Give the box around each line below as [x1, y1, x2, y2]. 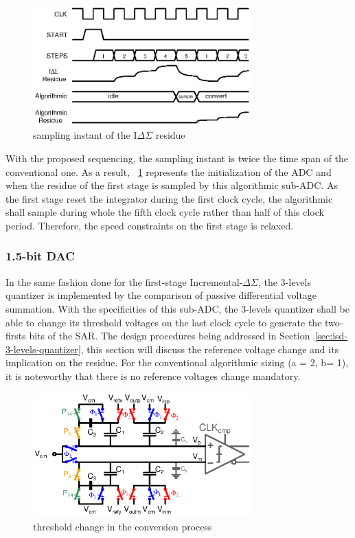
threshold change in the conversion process [33, 519, 212, 533]
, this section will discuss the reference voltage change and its [80, 341, 339, 356]
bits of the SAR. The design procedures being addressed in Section [29, 328, 310, 343]
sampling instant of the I [33, 128, 137, 142]
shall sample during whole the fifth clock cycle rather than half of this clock [5, 205, 324, 219]
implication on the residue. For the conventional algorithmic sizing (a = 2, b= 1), [5, 355, 349, 370]
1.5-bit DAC [5, 247, 75, 265]
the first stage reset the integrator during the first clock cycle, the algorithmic [5, 191, 333, 205]
